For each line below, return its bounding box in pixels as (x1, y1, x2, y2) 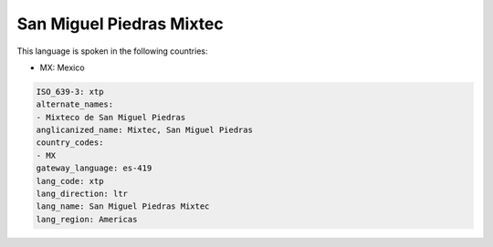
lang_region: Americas (36, 214, 138, 224)
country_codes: (36, 138, 104, 148)
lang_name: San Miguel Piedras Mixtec (36, 201, 210, 211)
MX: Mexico (39, 62, 86, 73)
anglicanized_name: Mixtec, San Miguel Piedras (36, 125, 253, 136)
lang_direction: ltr (36, 189, 128, 200)
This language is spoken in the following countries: (16, 46, 208, 57)
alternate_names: (36, 99, 114, 109)
